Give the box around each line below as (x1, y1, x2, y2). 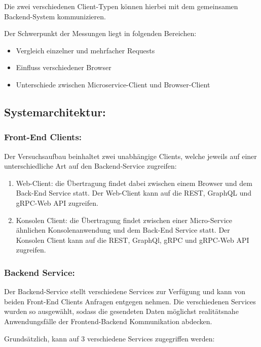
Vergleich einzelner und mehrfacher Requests (16, 45, 155, 55)
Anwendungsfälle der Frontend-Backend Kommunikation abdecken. (4, 316, 212, 326)
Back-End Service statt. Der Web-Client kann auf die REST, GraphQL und (16, 187, 252, 198)
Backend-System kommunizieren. (4, 11, 106, 21)
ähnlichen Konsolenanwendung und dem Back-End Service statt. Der (16, 225, 230, 235)
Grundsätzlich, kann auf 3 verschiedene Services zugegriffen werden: (4, 333, 215, 343)
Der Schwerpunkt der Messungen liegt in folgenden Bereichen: (4, 28, 197, 39)
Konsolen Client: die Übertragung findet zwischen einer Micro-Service (16, 214, 232, 225)
